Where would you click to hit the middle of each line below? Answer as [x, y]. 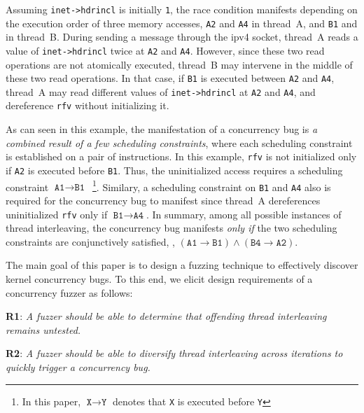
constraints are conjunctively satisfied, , [90, 241]
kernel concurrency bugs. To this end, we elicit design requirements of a [159, 278]
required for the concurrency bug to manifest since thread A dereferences [163, 200]
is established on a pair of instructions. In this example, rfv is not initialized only [181, 156]
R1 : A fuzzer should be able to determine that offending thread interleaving [166, 316]
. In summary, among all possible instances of [244, 214]
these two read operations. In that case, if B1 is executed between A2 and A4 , [170, 78]
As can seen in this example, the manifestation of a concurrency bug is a [162, 129]
